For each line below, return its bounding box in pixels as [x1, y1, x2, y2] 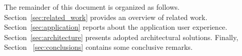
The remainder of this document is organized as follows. [4, 2, 180, 12]
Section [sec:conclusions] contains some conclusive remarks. [4, 42, 193, 52]
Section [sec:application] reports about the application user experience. [4, 22, 228, 32]
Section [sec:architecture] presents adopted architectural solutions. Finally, [4, 31, 238, 42]
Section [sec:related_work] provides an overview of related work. [4, 11, 208, 22]
